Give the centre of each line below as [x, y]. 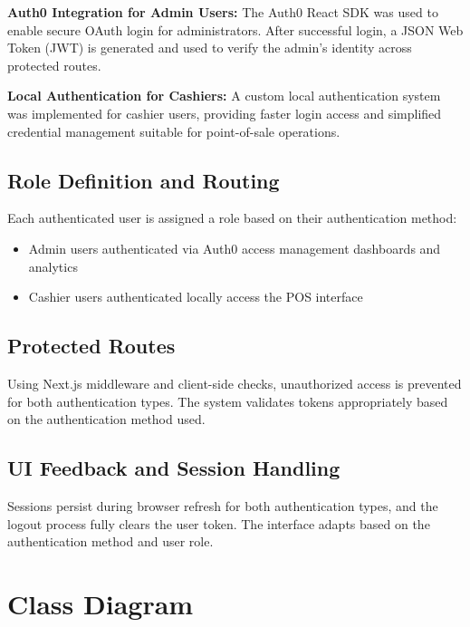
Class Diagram [101, 603]
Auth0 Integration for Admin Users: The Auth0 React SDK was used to [223, 12]
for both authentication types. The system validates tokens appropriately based [228, 401]
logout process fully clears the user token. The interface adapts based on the [219, 523]
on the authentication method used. [106, 419]
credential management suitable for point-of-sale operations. [174, 131]
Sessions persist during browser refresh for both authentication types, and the [223, 505]
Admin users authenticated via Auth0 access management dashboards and [235, 248]
